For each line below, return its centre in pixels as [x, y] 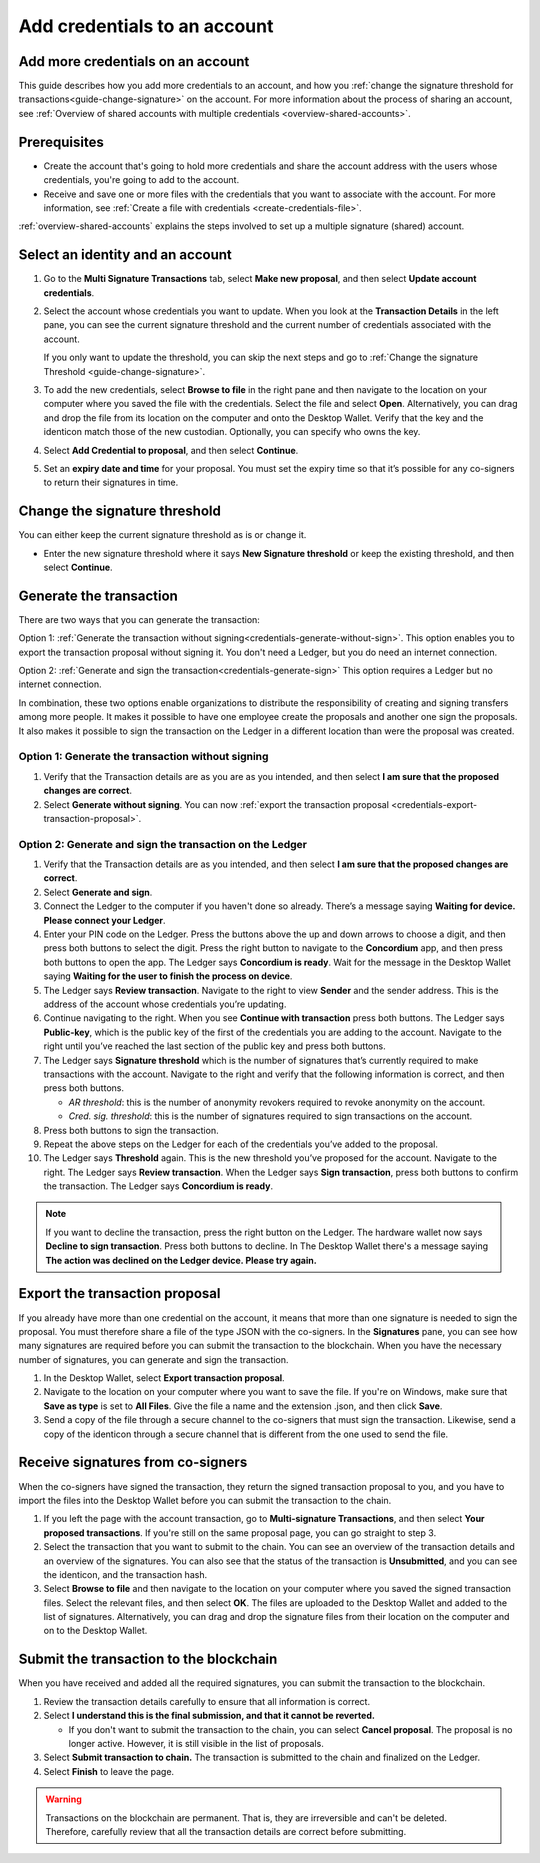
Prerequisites [61, 141]
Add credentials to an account [146, 26]
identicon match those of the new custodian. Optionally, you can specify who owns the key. [232, 432]
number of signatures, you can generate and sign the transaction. [153, 1359]
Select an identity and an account [125, 255]
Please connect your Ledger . [104, 920]
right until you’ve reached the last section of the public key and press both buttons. [214, 1046]
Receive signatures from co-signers [133, 1462]
